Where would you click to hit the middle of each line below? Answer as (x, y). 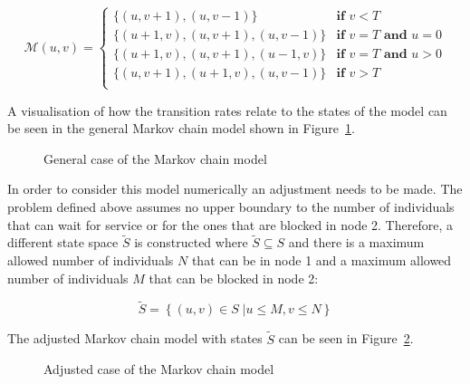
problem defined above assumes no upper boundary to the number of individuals (231, 207)
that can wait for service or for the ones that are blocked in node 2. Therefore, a (230, 224)
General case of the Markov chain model (155, 158)
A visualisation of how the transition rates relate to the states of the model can (227, 110)
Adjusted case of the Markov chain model (159, 369)
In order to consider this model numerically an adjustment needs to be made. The (235, 189)
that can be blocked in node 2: (234, 278)
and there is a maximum (356, 242)
